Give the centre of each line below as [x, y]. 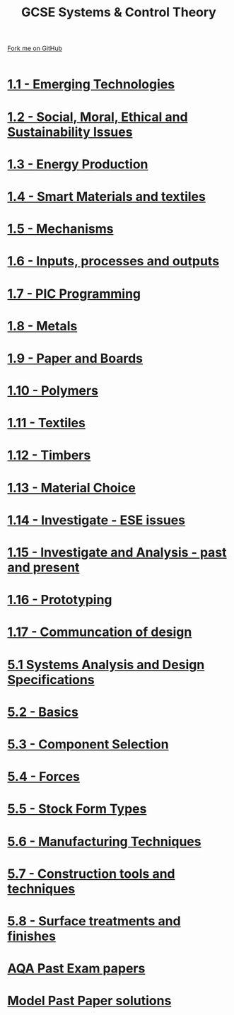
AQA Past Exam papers [76, 969]
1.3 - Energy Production [78, 164]
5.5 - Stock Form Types [77, 809]
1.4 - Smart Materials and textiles [107, 196]
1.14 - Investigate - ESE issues [96, 520]
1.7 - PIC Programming [74, 294]
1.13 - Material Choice [72, 488]
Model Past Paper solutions [89, 1001]
